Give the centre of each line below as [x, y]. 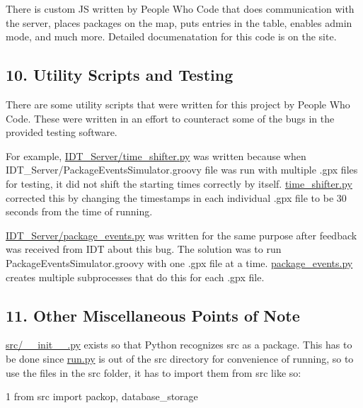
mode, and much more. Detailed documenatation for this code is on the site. [171, 36]
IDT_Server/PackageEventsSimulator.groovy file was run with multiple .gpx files [182, 170]
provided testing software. [62, 132]
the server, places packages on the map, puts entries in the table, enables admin [179, 22]
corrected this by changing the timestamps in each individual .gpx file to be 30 [176, 197]
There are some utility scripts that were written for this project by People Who [178, 104]
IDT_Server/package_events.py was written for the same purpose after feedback [181, 235]
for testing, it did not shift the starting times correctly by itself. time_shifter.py [179, 183]
